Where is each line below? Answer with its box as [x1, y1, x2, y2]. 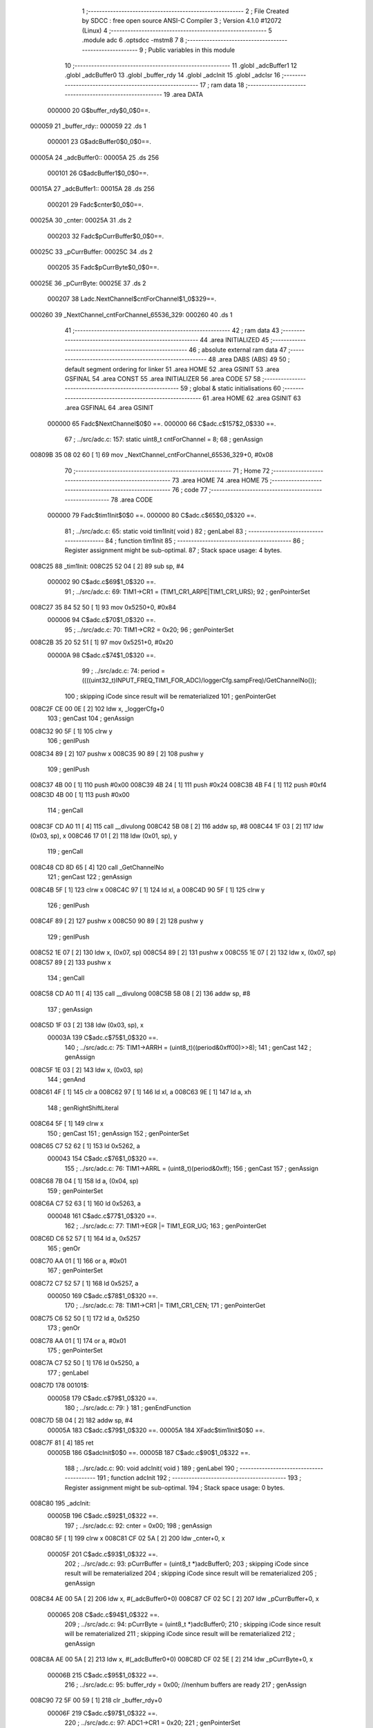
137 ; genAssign [47, 1005, 93, 1013]
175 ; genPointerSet [47, 1346, 103, 1355]
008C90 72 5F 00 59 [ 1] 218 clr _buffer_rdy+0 [30, 1696, 162, 1704]
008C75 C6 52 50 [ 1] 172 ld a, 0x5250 [30, 1314, 140, 1322]
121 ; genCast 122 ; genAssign [47, 873, 133, 881]
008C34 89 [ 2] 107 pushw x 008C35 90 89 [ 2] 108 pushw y [30, 749, 204, 758]
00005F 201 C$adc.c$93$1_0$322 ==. [47, 1550, 158, 1558]
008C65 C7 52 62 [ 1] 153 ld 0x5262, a [30, 1141, 141, 1150]
